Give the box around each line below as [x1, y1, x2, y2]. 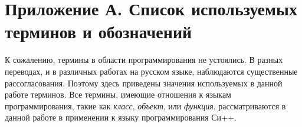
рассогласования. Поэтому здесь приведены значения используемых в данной [5, 76, 283, 89]
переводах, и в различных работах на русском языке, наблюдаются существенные [5, 65, 298, 77]
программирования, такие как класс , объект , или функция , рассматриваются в [5, 99, 286, 112]
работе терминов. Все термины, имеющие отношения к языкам [5, 88, 231, 101]
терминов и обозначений [5, 19, 192, 44]
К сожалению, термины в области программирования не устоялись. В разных [5, 54, 283, 66]
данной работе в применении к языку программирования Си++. [5, 111, 237, 123]
